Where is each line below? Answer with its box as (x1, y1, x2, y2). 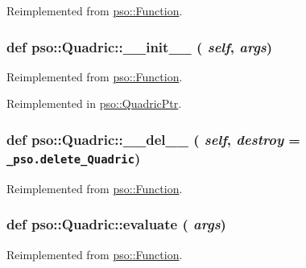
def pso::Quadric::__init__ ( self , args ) (6, 36, 273, 56)
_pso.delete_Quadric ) (6, 147, 141, 167)
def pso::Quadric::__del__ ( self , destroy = (6, 129, 300, 149)
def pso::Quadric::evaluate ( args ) (6, 214, 226, 234)
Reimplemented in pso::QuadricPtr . (6, 95, 182, 112)
